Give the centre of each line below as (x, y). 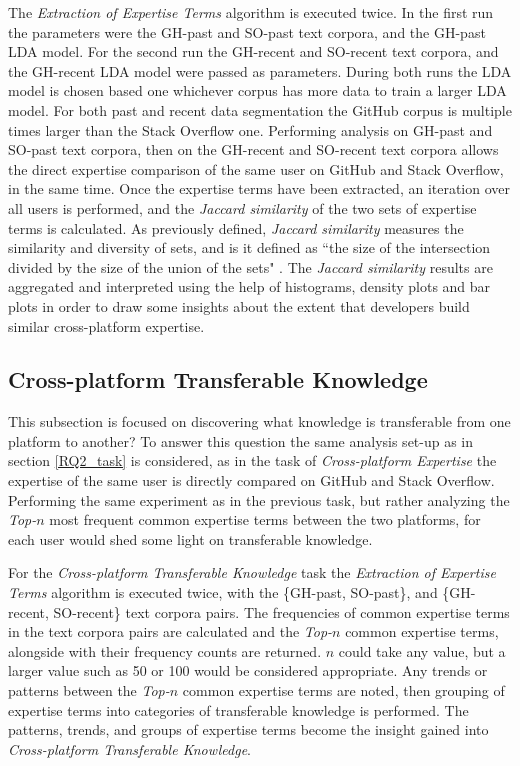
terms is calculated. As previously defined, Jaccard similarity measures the (236, 227)
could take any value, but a (422, 650)
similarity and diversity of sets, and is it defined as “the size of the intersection (249, 247)
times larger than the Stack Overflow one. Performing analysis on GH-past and (250, 129)
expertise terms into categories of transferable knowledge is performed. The (238, 709)
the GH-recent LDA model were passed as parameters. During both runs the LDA (260, 70)
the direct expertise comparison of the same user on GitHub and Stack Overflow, (256, 168)
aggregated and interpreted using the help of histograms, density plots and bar (249, 286)
